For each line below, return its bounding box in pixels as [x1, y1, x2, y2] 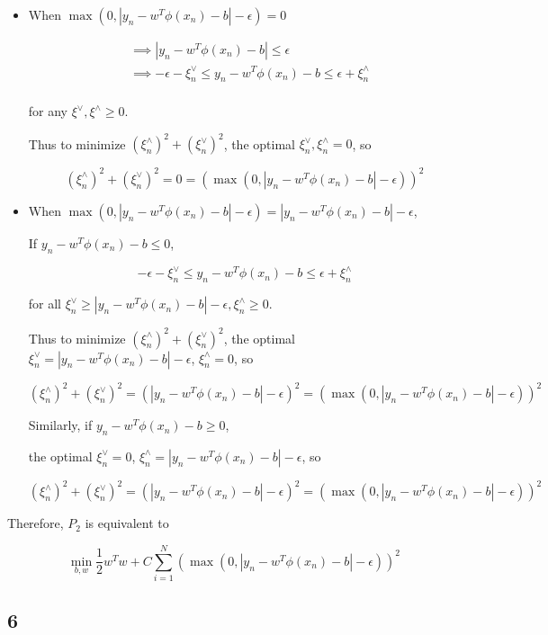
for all [28, 294, 62, 313]
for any [28, 102, 68, 121]
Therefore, [7, 514, 64, 532]
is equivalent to [85, 514, 169, 532]
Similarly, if [28, 416, 93, 434]
